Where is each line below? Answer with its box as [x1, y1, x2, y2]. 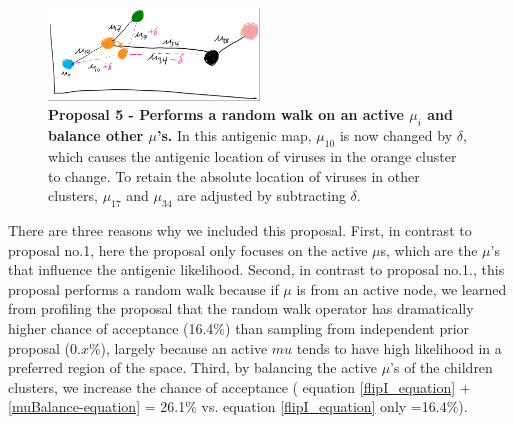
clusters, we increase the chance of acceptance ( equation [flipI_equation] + [8, 376, 471, 397]
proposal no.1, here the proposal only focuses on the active [8, 239, 368, 260]
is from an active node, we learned [296, 278, 507, 299]
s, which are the [380, 239, 478, 260]
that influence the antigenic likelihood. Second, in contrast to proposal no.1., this [8, 259, 505, 280]
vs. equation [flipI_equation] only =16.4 [201, 396, 447, 417]
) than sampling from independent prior [225, 317, 470, 338]
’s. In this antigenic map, [157, 125, 312, 146]
